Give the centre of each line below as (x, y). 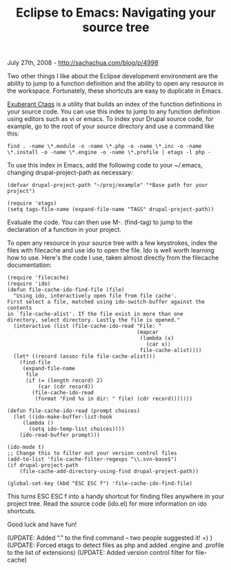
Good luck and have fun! (42, 524)
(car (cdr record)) (66, 387)
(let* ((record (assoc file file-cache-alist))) (84, 357)
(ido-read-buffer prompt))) (60, 435)
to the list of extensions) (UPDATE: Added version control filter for (101, 553)
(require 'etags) (32, 203)
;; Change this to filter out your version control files (92, 453)
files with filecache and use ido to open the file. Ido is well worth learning (111, 250)
